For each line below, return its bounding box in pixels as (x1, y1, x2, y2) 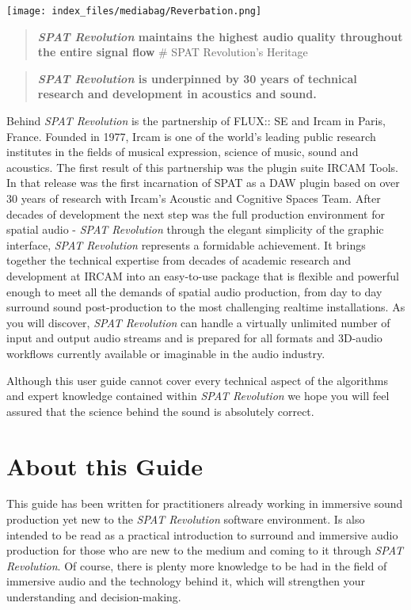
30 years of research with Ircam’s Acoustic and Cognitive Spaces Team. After (6, 190, 381, 206)
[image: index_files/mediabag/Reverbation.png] (6, 6, 262, 17)
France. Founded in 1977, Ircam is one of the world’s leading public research (6, 128, 376, 144)
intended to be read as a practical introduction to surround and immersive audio (6, 526, 398, 543)
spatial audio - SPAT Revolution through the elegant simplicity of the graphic (6, 221, 384, 238)
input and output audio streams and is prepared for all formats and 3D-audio (6, 330, 382, 346)
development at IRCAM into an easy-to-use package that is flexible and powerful (6, 267, 399, 284)
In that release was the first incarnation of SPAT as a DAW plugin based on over (6, 174, 400, 191)
